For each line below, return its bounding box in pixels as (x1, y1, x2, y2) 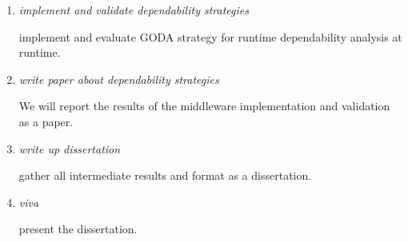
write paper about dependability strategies (18, 70, 219, 87)
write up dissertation (18, 140, 121, 157)
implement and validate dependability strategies (18, 2, 249, 18)
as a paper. (18, 113, 74, 129)
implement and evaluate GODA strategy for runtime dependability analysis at (18, 28, 402, 45)
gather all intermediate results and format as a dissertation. (18, 167, 312, 184)
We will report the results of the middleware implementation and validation (18, 97, 390, 114)
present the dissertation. (18, 220, 138, 237)
